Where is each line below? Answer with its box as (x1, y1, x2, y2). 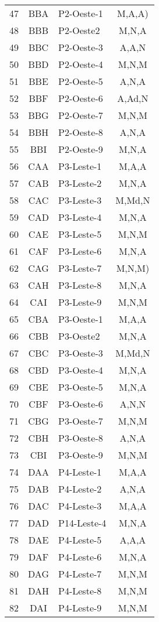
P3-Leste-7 (58, 261, 102, 275)
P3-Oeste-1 (58, 312, 103, 326)
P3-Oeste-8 (58, 431, 103, 445)
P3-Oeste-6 (58, 397, 103, 411)
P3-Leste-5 (58, 227, 102, 241)
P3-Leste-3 (58, 193, 102, 207)
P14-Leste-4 (58, 516, 107, 529)
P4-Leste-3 (58, 499, 102, 512)
